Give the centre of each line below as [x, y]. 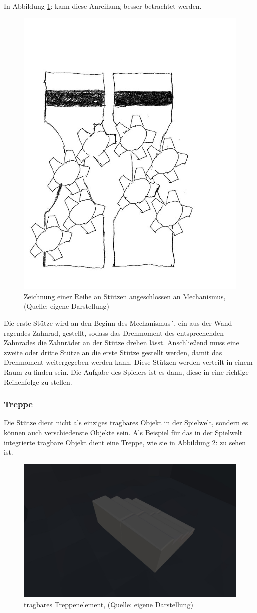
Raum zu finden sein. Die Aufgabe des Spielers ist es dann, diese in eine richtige [126, 371]
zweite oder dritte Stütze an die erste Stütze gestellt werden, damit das [113, 352]
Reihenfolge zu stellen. [38, 381]
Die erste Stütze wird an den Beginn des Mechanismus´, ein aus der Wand [118, 323]
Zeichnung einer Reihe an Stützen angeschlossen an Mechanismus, [125, 296]
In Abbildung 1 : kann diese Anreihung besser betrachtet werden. [103, 6]
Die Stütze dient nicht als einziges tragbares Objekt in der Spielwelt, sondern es [126, 422]
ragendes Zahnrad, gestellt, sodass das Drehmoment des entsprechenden [114, 332]
